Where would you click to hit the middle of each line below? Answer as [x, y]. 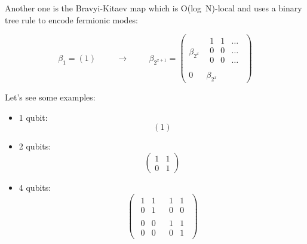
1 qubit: [33, 117]
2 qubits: [35, 146]
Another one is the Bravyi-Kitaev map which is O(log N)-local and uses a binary [153, 8]
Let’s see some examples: [50, 97]
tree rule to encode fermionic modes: [72, 19]
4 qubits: [35, 187]
